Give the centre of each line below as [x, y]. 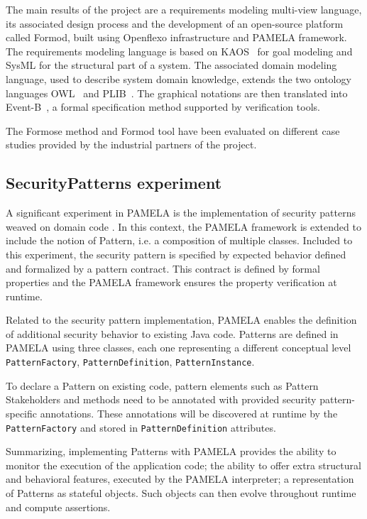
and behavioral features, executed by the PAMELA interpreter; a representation [180, 479]
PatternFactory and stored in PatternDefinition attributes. [141, 427]
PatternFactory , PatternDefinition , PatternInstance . [130, 362]
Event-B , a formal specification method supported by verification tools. [163, 107]
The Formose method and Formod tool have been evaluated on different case [173, 130]
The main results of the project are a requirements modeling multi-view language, [184, 9]
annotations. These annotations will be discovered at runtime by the [189, 413]
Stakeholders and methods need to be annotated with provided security [161, 399]
